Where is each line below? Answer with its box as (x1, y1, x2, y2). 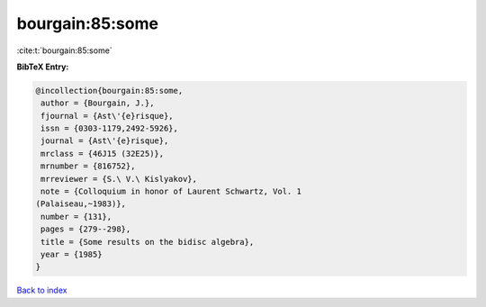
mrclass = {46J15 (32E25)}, (40, 149, 165, 158)
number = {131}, (40, 212, 112, 221)
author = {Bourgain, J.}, (40, 98, 155, 108)
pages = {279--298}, (40, 224, 131, 234)
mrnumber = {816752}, (40, 161, 136, 171)
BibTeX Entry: (16, 61, 69, 72)
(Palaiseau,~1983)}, (35, 199, 126, 209)
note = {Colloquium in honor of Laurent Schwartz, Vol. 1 (40, 186, 301, 197)
